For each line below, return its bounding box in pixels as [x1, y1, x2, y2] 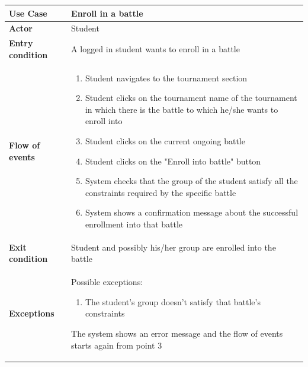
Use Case [9, 7, 47, 19]
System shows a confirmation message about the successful [85, 206, 299, 219]
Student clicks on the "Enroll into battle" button [85, 154, 261, 167]
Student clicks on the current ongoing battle [85, 135, 245, 147]
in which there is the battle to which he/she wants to [85, 103, 278, 115]
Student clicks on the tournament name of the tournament [85, 91, 297, 104]
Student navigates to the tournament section [85, 71, 248, 84]
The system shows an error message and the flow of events [71, 327, 283, 340]
